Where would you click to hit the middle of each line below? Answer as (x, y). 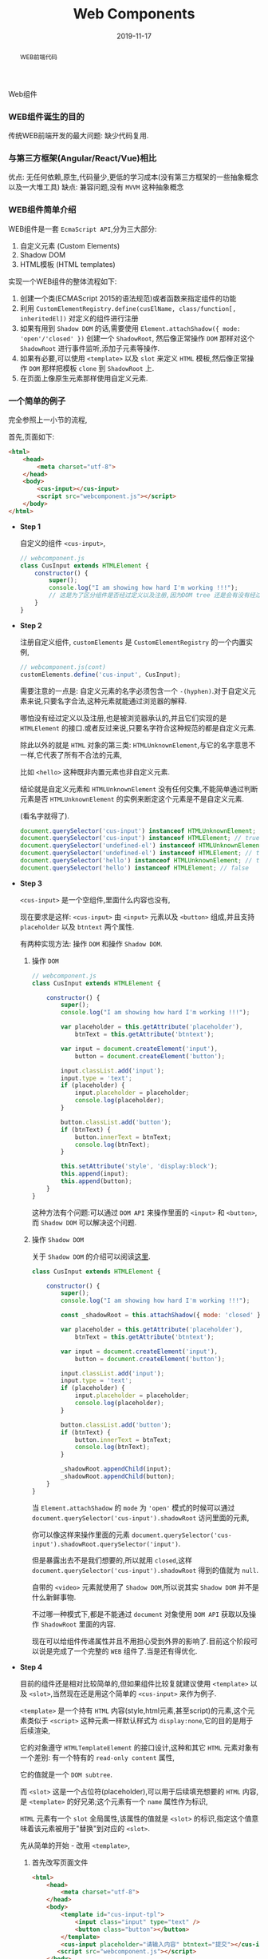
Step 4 (31, 1666)
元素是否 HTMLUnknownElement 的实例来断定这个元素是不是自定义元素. (132, 798)
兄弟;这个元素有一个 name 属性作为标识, (145, 1801)
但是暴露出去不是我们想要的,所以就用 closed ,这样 (112, 1560)
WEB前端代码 (39, 57)
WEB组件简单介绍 (42, 210)
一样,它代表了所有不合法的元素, (71, 755)
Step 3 (31, 883)
